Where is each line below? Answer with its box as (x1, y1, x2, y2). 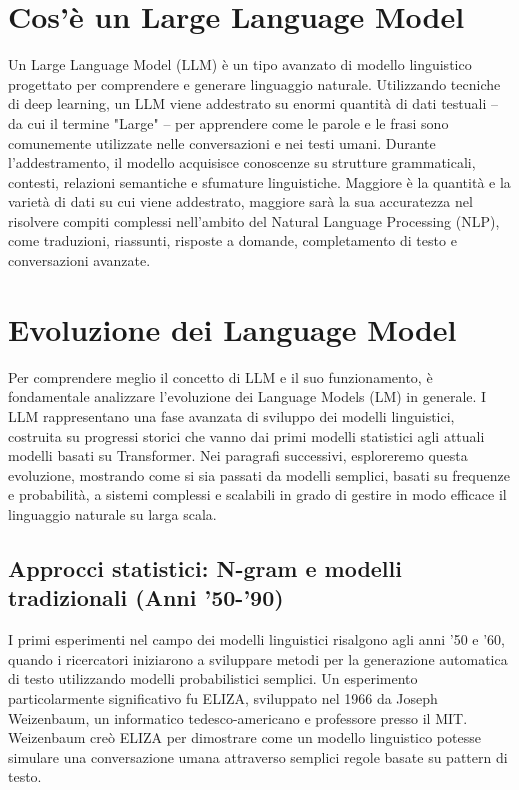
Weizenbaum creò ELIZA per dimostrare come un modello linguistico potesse (8, 727, 481, 748)
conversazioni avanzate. (8, 250, 151, 271)
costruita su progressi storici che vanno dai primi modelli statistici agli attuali (8, 425, 485, 446)
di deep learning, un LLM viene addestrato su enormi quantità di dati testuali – (8, 93, 498, 114)
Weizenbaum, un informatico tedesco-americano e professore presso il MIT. (8, 707, 468, 728)
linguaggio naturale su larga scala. (8, 503, 217, 524)
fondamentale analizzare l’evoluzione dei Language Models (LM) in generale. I (8, 386, 487, 407)
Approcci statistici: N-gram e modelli (8, 552, 402, 583)
